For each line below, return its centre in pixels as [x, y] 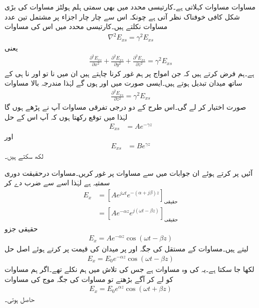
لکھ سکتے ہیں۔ [24, 156]
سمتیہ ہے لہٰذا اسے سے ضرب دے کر [57, 183]
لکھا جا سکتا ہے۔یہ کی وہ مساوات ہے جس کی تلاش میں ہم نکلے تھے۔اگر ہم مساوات [129, 269]
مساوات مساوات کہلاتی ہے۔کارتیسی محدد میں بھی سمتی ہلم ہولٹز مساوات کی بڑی [130, 7]
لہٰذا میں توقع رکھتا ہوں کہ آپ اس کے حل [66, 116]
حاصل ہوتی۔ [20, 299]
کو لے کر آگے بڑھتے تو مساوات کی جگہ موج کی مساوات [89, 279]
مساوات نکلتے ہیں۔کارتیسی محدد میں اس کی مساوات [86, 26]
